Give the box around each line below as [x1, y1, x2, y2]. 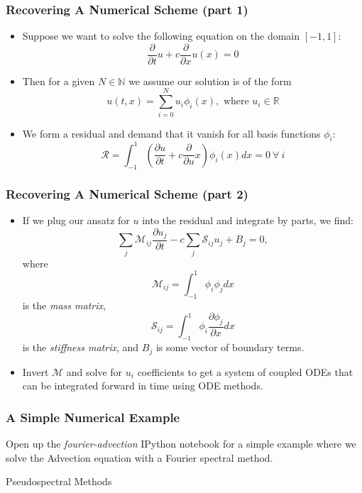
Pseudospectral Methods [6, 474, 112, 489]
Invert [22, 364, 49, 379]
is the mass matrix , [22, 297, 106, 312]
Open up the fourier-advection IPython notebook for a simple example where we [6, 436, 356, 451]
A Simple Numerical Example [6, 408, 180, 426]
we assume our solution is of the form [128, 73, 292, 88]
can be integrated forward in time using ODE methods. [22, 378, 263, 393]
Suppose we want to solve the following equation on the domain [22, 28, 300, 43]
